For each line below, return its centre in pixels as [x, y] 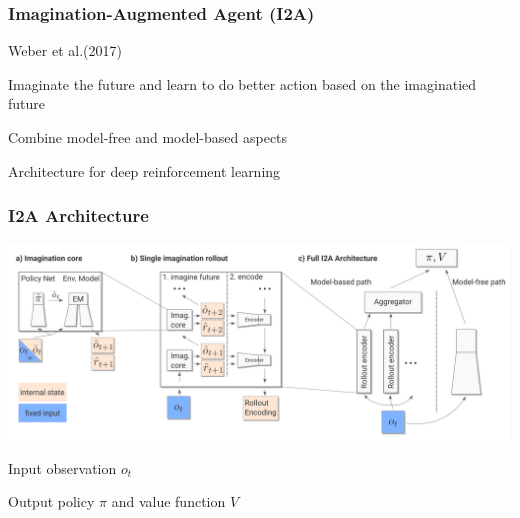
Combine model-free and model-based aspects [148, 137]
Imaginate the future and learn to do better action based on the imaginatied [242, 83]
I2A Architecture [78, 215]
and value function [168, 501]
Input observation [62, 467]
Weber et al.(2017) [65, 50]
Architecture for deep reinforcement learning [144, 170]
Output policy [51, 501]
